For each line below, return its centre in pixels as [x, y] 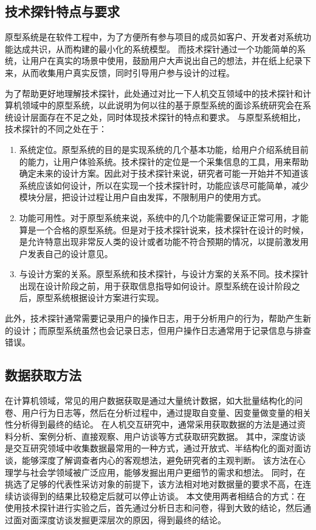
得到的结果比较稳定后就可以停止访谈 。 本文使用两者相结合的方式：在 [168, 496]
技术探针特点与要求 [62, 11]
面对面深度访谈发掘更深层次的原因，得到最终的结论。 [119, 520]
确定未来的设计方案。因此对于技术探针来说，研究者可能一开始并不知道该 [164, 173]
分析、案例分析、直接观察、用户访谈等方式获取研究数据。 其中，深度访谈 [159, 436]
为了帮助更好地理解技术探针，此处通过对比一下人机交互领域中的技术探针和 [154, 93]
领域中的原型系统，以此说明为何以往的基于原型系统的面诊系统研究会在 [162, 105]
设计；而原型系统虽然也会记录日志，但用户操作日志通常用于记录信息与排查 [162, 330]
